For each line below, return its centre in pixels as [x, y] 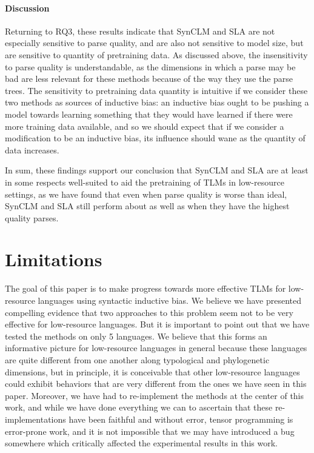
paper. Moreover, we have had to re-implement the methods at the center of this [155, 395]
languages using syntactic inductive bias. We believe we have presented [169, 300]
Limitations [54, 259]
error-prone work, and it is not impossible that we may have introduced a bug [150, 431]
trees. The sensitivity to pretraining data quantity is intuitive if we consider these [156, 90]
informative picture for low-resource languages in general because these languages [156, 348]
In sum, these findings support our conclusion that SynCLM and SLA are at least [157, 170]
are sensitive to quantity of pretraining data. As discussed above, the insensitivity [156, 54]
